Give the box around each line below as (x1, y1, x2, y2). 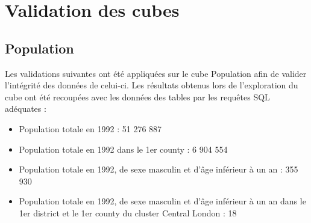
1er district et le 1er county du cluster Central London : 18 (19, 206, 237, 219)
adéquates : (5, 102, 46, 115)
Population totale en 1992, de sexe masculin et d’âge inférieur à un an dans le (19, 195, 306, 207)
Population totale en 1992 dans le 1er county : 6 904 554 (19, 142, 228, 155)
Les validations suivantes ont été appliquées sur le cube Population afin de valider (5, 67, 307, 79)
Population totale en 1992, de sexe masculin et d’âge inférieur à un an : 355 (19, 163, 298, 176)
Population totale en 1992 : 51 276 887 (19, 122, 162, 135)
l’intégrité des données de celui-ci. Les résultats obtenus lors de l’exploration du (5, 79, 298, 91)
